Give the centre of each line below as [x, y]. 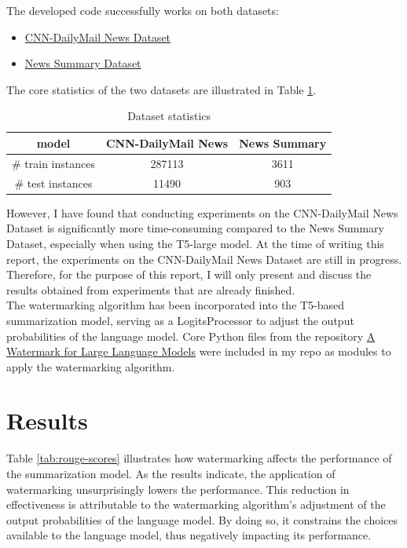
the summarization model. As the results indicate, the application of [171, 473]
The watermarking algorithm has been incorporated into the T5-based [176, 305]
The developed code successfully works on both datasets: [143, 10]
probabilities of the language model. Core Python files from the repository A [191, 336]
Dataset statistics [169, 116]
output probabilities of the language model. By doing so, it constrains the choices [202, 519]
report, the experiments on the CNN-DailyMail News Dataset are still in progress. [204, 259]
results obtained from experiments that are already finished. [151, 289]
